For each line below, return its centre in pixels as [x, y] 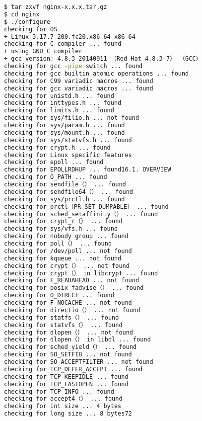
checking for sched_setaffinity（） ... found [81, 214]
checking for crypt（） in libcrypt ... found [81, 273]
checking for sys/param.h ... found [65, 125]
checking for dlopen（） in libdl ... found [77, 340]
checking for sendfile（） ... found [65, 184]
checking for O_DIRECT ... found [59, 295]
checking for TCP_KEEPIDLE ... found [66, 377]
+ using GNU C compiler [43, 51]
